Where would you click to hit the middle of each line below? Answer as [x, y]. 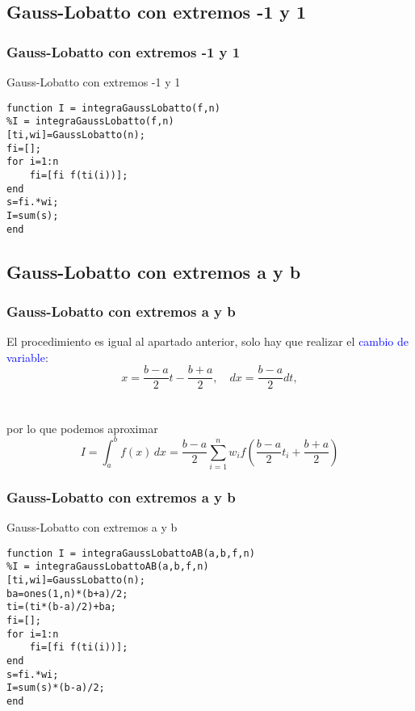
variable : [27, 357]
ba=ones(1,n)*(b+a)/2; [67, 593]
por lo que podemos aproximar [82, 428]
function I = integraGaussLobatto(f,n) [113, 108]
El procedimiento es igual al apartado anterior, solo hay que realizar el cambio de [207, 341]
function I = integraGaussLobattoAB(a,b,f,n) [131, 553]
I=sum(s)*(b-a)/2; [56, 688]
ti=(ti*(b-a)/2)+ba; [62, 607]
